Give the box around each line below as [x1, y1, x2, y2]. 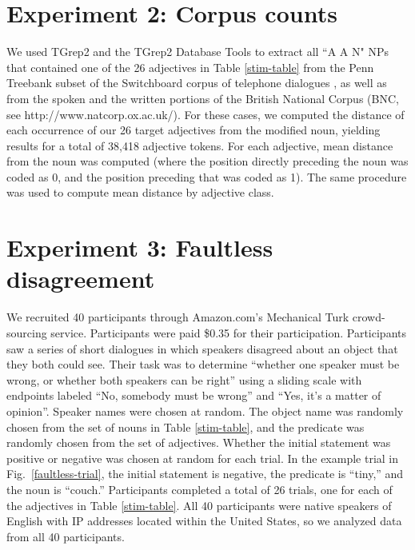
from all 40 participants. [6, 528, 125, 544]
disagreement [6, 262, 155, 295]
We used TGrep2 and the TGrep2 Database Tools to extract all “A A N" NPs [6, 43, 389, 60]
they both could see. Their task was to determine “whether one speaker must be [6, 356, 400, 373]
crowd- [352, 309, 385, 325]
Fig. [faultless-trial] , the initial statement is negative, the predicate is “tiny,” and [6, 465, 404, 482]
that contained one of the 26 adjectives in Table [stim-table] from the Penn [6, 58, 374, 75]
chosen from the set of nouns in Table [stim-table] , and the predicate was [6, 418, 365, 435]
